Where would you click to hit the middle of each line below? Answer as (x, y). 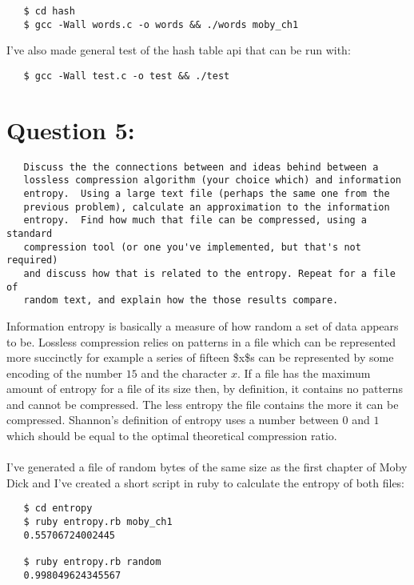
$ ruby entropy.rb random (92, 562)
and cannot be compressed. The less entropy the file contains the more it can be (203, 404)
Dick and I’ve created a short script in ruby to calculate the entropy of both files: (206, 482)
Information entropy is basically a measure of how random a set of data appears (203, 325)
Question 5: (71, 129)
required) (32, 260)
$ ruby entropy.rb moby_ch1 (98, 522)
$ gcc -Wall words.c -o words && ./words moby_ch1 (161, 24)
